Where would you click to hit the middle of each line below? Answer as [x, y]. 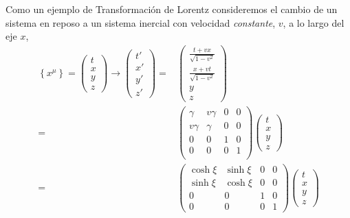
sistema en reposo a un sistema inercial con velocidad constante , [141, 22]
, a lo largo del [314, 22]
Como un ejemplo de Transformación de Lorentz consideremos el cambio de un [172, 9]
